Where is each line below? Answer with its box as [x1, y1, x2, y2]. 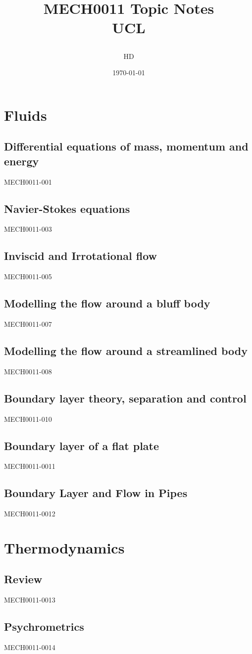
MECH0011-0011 [4, 461, 55, 471]
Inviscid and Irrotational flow [4, 248, 157, 263]
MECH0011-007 [4, 318, 52, 329]
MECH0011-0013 [4, 595, 55, 605]
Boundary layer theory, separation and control [4, 390, 247, 405]
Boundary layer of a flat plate [4, 438, 159, 453]
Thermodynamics [4, 537, 125, 557]
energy [4, 153, 39, 168]
